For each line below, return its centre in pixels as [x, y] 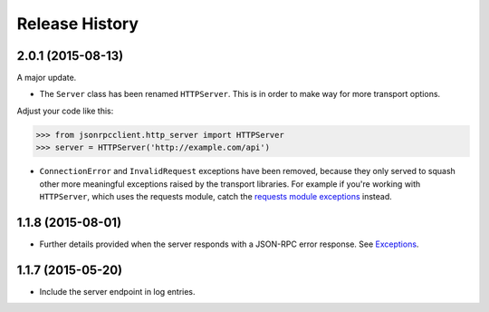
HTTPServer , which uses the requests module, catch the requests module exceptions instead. [216, 196]
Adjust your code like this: [65, 111]
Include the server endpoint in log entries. [117, 291]
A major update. [47, 78]
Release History [78, 24]
